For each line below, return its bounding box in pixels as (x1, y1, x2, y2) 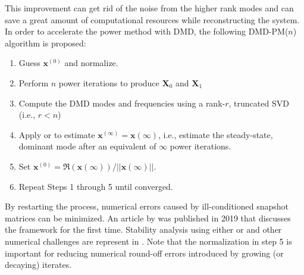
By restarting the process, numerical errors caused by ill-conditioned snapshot (5, 200, 289, 212)
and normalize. (64, 57, 118, 69)
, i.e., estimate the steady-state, (158, 128, 273, 140)
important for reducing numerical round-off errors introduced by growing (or (5, 246, 284, 259)
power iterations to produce (58, 76, 159, 89)
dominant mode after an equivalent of (18, 140, 156, 152)
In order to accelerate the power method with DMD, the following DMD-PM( (5, 25, 289, 37)
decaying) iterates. (5, 258, 72, 271)
